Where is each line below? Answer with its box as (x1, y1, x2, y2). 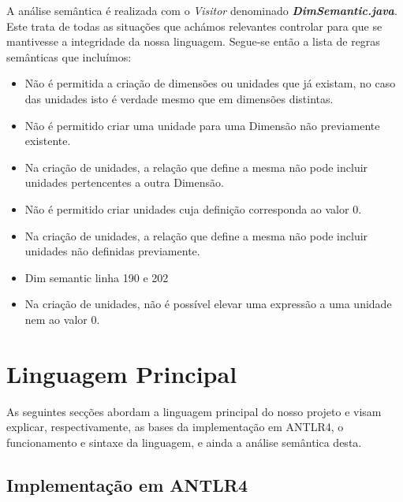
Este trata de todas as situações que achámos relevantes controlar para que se (6, 17, 382, 34)
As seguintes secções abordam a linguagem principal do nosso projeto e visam (6, 403, 382, 419)
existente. (24, 132, 71, 149)
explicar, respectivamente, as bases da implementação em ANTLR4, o (6, 418, 344, 435)
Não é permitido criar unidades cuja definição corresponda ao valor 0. (24, 200, 362, 217)
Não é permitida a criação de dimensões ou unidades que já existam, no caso (24, 75, 396, 91)
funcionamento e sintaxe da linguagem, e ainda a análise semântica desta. (6, 433, 362, 450)
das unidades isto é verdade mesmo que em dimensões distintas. (24, 90, 334, 106)
